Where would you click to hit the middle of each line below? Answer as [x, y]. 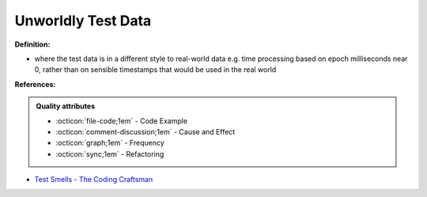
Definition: [32, 44]
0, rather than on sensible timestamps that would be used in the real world [155, 70]
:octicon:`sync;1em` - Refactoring [110, 153]
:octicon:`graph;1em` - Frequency [110, 143]
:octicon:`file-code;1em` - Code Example [122, 121]
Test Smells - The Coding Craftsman [94, 180]
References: [35, 84]
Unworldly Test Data [83, 21]
